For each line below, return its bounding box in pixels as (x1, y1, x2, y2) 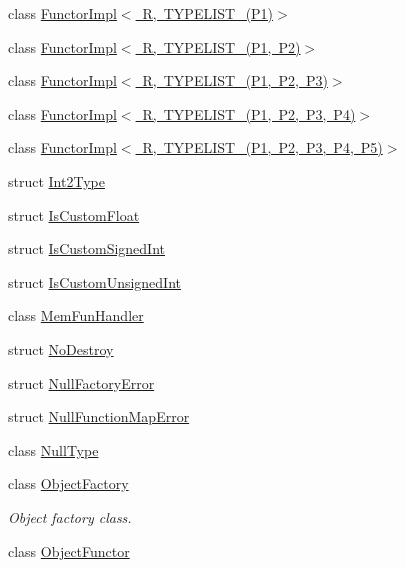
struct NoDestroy (8, 338, 114, 359)
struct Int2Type (8, 170, 105, 191)
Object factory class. (8, 506, 132, 527)
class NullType (8, 439, 99, 460)
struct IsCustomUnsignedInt (8, 271, 182, 292)
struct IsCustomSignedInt (8, 238, 166, 259)
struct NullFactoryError (8, 372, 155, 393)
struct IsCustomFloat (8, 204, 140, 225)
